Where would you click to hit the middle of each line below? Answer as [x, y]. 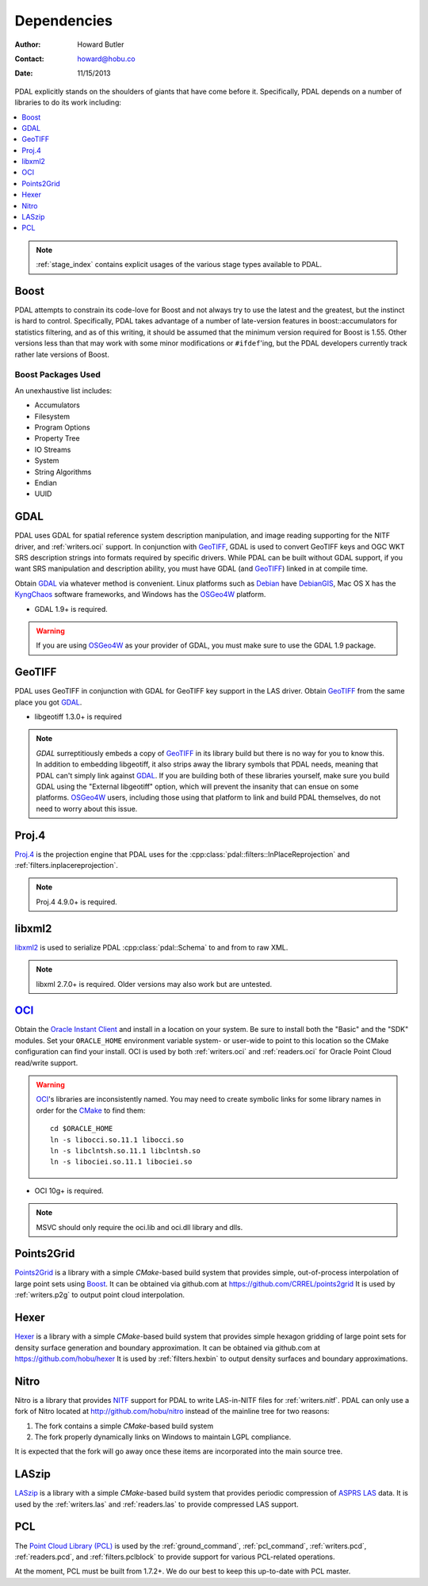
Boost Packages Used [57, 375]
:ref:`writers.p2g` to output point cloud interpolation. [100, 1295]
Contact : [30, 59]
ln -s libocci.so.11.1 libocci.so [117, 1140]
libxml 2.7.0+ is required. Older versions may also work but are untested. [154, 984]
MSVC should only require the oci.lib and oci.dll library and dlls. [139, 1227]
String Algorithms [63, 472]
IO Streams [53, 449]
